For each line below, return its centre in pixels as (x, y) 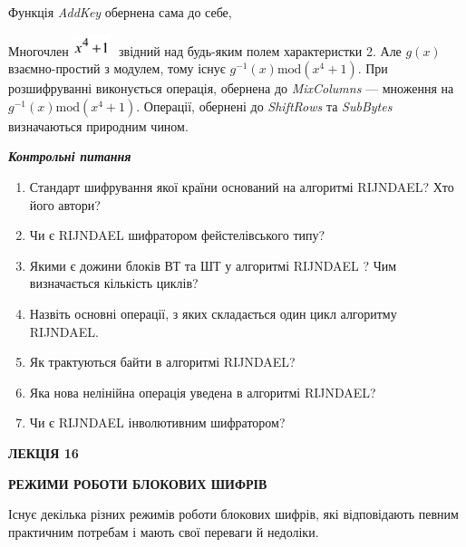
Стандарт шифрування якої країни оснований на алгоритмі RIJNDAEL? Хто (242, 186)
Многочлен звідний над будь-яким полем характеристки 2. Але (205, 50)
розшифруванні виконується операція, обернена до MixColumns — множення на (231, 88)
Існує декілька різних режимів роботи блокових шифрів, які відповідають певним (233, 514)
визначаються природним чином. (98, 125)
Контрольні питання (70, 156)
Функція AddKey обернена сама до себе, (120, 12)
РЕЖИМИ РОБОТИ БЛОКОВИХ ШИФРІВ (138, 483)
